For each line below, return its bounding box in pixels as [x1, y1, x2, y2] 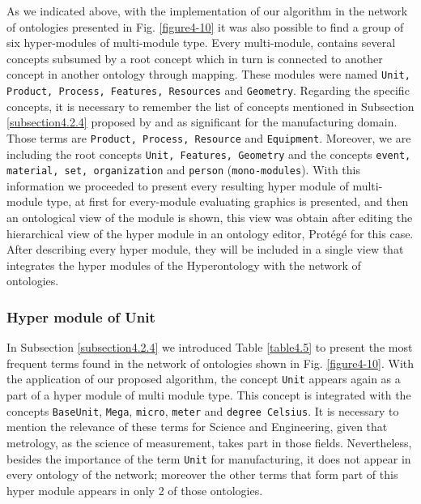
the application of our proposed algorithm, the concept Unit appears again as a [6, 370, 401, 387]
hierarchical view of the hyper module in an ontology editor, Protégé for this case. [6, 224, 414, 241]
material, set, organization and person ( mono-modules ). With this [6, 161, 360, 178]
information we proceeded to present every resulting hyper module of [6, 177, 349, 194]
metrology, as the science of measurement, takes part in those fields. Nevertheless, [6, 434, 412, 451]
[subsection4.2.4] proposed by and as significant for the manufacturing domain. [6, 113, 398, 130]
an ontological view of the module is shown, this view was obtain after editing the [6, 209, 413, 226]
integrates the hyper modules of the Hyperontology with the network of [6, 256, 361, 273]
